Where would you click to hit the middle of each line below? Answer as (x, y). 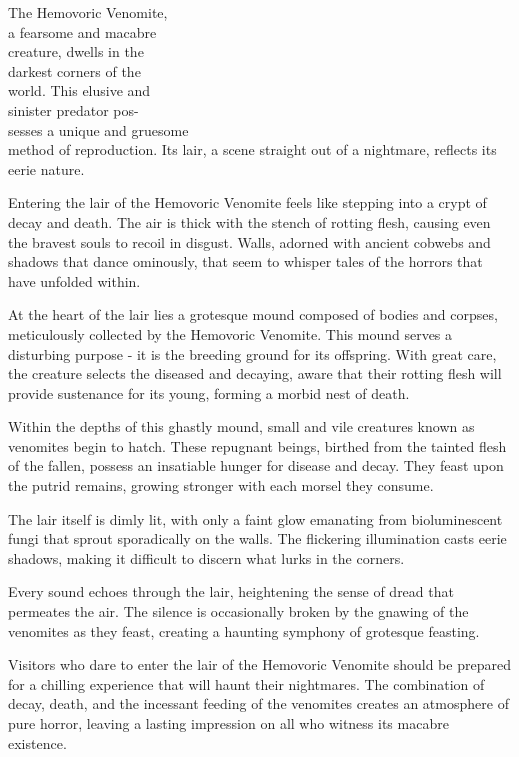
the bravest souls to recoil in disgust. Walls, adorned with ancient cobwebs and (249, 241)
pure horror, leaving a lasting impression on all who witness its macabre (228, 723)
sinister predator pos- (73, 109)
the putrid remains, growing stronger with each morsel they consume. (221, 485)
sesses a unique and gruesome (98, 129)
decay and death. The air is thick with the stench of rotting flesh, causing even (249, 221)
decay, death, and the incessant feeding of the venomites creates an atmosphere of (258, 703)
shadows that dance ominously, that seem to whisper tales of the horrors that (245, 261)
